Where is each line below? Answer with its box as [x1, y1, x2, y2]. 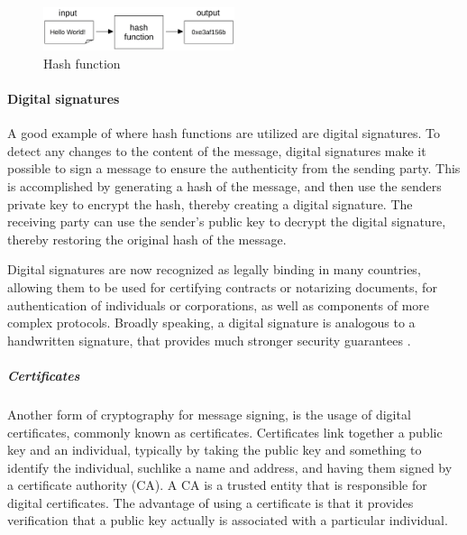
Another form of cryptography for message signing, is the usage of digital [7, 404, 411, 423]
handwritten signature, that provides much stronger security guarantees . [7, 330, 411, 349]
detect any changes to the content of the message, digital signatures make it [7, 141, 426, 160]
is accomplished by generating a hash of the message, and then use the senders [7, 177, 442, 195]
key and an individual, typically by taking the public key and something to [7, 440, 422, 459]
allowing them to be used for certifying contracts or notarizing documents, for [7, 277, 437, 296]
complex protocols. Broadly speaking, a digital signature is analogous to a [7, 313, 416, 332]
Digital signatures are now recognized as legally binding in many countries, [7, 260, 421, 279]
